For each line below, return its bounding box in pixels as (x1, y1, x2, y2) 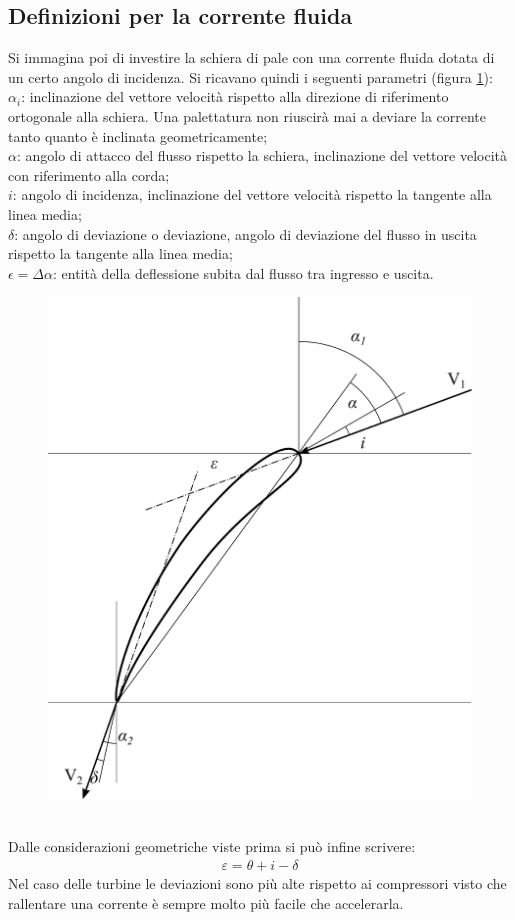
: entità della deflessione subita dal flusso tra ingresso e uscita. (52, 262, 434, 283)
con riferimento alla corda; (8, 164, 170, 185)
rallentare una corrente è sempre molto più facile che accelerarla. (8, 892, 404, 913)
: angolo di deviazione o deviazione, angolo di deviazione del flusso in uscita (14, 223, 477, 244)
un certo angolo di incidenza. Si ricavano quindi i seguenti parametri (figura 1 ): (8, 66, 493, 87)
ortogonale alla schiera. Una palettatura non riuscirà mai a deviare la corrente (8, 105, 487, 126)
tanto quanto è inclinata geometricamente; (8, 125, 268, 146)
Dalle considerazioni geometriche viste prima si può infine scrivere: (8, 836, 416, 857)
